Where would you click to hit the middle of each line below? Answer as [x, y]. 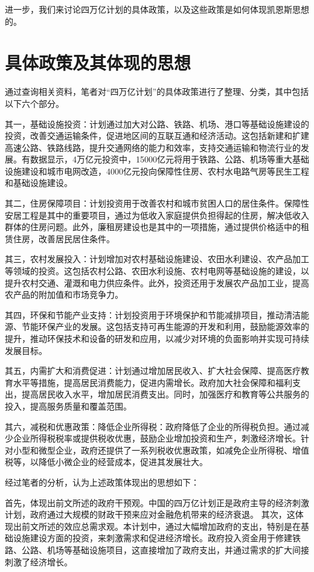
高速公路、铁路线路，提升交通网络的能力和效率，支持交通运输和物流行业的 [153, 147]
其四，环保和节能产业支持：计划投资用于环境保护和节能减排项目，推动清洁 [153, 314]
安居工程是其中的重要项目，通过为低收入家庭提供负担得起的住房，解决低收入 [157, 215]
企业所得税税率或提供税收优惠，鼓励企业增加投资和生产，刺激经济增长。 [157, 438]
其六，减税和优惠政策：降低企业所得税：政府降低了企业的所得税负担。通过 [153, 426]
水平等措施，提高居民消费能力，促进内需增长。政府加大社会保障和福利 [152, 382]
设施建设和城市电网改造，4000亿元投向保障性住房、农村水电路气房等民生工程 [157, 171]
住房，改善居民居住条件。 [64, 238]
